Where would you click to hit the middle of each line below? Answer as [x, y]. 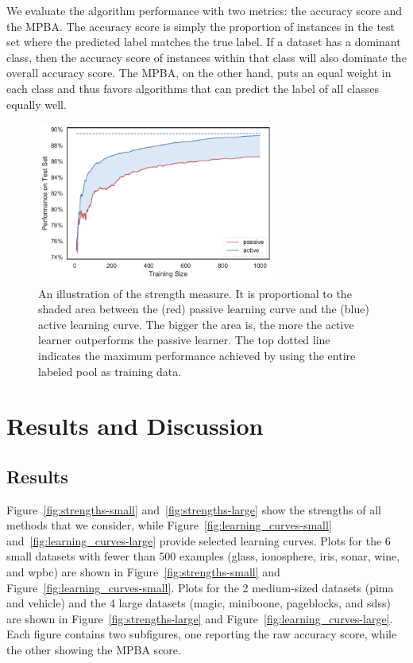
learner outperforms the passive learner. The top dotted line [184, 340]
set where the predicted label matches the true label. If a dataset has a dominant [204, 42]
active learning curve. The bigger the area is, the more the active [196, 324]
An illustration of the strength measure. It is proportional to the [195, 293]
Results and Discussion [135, 426]
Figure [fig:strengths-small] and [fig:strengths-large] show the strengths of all [194, 509]
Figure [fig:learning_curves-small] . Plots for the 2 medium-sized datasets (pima [200, 587]
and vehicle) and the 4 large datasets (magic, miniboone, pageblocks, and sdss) [199, 603]
